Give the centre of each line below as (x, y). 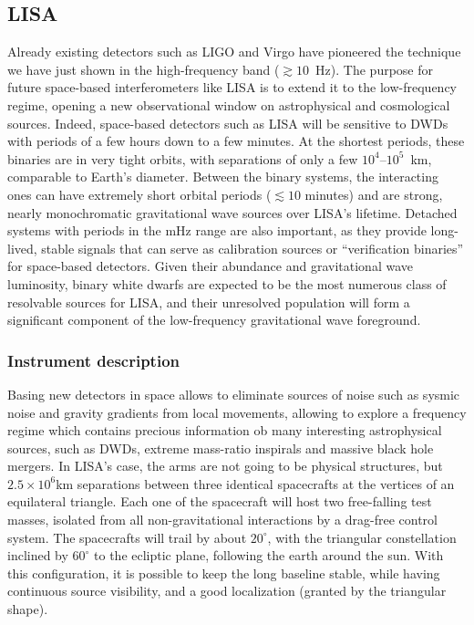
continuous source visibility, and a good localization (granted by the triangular (227, 591)
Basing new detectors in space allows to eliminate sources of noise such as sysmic (234, 394)
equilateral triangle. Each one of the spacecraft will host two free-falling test (220, 501)
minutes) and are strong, (374, 194)
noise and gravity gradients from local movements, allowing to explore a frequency (237, 412)
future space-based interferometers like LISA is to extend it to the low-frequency (232, 87)
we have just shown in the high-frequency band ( (144, 69)
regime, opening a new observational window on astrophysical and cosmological (229, 104)
